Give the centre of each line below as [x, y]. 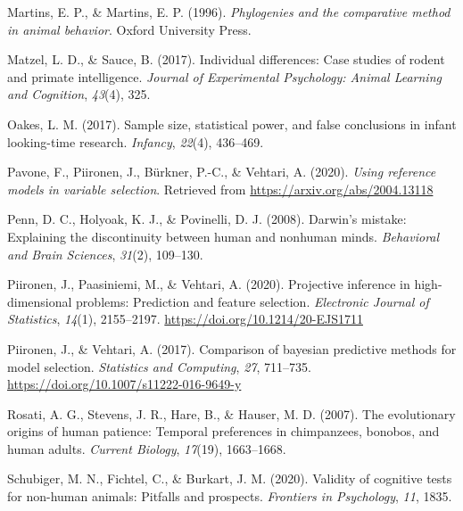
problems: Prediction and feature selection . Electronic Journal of [252, 301]
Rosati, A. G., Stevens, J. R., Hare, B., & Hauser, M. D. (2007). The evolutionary [231, 413]
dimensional [40, 301]
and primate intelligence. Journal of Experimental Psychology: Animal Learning [224, 76]
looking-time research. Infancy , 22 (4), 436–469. [136, 141]
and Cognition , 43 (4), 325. [79, 94]
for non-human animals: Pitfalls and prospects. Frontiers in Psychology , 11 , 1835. [230, 496]
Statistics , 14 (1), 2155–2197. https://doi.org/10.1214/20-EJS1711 [185, 319]
